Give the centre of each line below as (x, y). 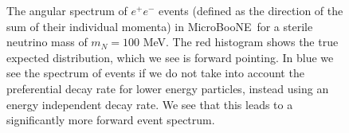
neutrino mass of (47, 42)
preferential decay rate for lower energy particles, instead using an (168, 88)
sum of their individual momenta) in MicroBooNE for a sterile (160, 26)
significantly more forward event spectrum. (111, 120)
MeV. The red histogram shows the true (241, 42)
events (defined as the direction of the (251, 10)
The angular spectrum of (67, 10)
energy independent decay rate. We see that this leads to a (150, 104)
